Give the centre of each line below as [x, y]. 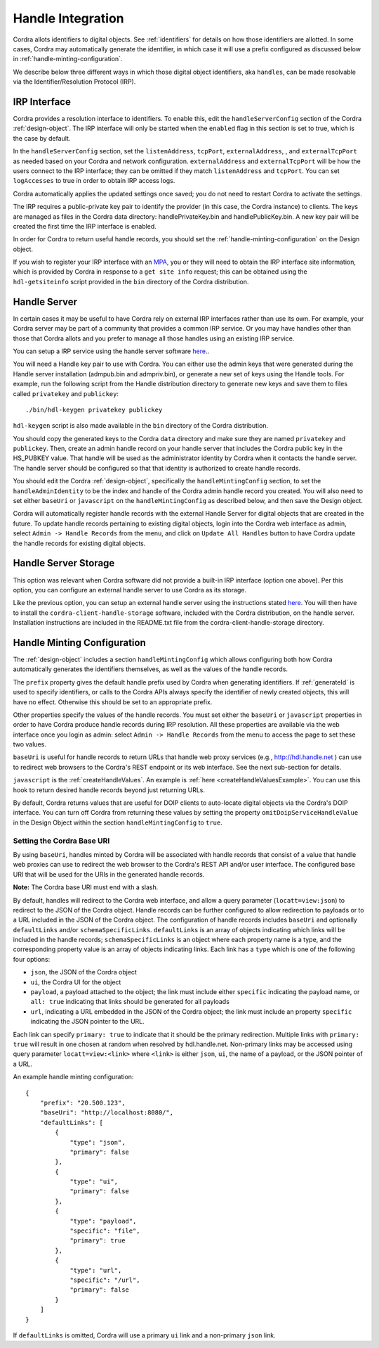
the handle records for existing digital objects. [79, 543]
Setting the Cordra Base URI [61, 841]
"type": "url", [96, 1270]
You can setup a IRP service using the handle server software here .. [111, 351]
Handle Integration [68, 18]
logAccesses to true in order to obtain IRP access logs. [94, 181]
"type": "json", [98, 1142]
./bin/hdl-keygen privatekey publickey [94, 409]
